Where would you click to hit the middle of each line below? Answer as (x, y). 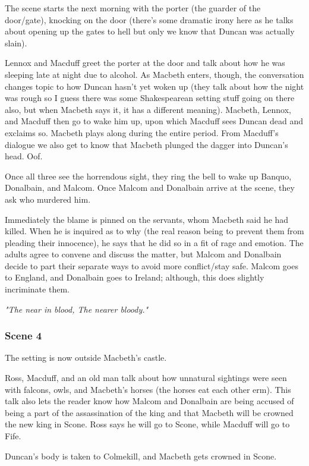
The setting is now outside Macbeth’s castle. (86, 358)
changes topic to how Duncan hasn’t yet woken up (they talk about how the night (154, 86)
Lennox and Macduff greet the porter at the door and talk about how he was (145, 63)
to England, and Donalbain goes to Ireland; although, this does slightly (135, 277)
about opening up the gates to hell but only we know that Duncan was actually (150, 31)
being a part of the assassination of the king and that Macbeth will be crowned (149, 412)
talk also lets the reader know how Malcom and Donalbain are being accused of (149, 401)
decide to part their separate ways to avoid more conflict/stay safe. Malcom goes (152, 265)
